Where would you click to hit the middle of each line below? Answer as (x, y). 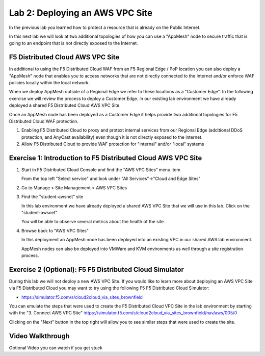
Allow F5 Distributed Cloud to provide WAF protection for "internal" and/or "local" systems (113, 144)
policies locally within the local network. (50, 83)
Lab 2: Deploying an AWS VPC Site (81, 13)
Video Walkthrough (39, 336)
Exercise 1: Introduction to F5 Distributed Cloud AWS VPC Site (106, 158)
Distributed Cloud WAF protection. (44, 121)
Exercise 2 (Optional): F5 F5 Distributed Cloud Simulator (96, 269)
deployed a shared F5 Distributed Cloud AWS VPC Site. (65, 105)
